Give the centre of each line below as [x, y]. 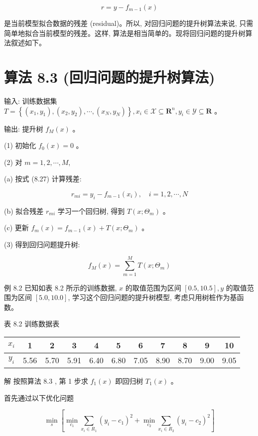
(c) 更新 [16, 227]
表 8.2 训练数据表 [32, 324]
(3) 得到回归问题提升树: [42, 244]
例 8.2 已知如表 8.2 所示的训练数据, [61, 287]
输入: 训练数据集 [31, 100]
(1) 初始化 [20, 145]
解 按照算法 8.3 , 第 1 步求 [46, 380]
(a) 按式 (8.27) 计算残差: [43, 179]
